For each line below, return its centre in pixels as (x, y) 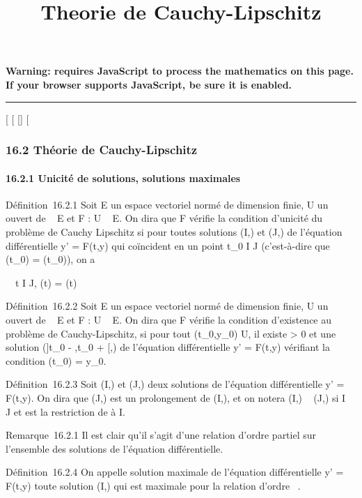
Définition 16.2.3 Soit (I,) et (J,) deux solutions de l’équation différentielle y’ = (175, 384)
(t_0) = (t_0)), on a (50, 259)
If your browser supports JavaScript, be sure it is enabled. (149, 84)
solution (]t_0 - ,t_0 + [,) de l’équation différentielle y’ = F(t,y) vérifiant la (168, 347)
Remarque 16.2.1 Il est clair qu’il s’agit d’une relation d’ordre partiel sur (161, 435)
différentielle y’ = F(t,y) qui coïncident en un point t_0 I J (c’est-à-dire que (168, 245)
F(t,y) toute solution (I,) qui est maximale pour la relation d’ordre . (153, 485)
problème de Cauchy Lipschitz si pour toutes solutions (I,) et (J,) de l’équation (174, 231)
